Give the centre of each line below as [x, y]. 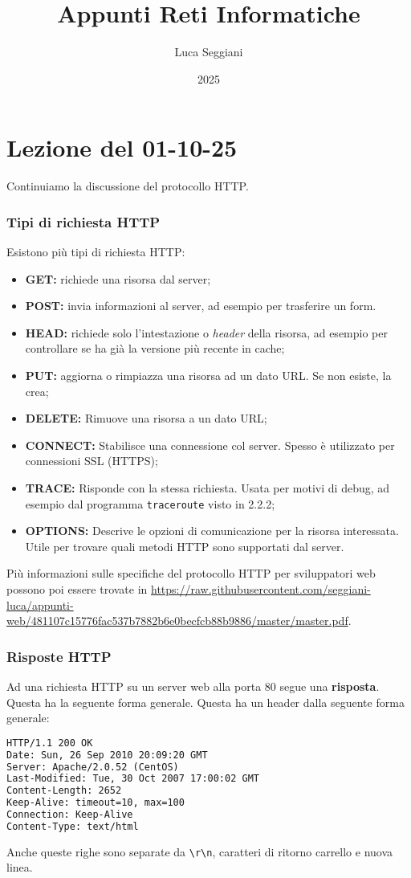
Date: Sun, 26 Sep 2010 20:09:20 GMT [107, 755]
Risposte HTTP [59, 656]
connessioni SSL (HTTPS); [92, 461]
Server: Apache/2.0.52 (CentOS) [93, 767]
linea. [20, 867]
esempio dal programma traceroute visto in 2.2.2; [150, 503]
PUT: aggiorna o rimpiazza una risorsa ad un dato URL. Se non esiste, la [208, 376]
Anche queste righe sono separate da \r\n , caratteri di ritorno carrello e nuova [200, 851]
